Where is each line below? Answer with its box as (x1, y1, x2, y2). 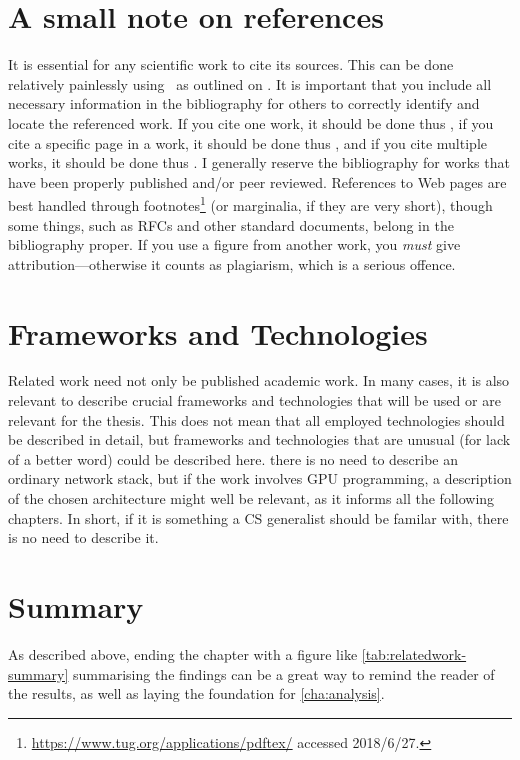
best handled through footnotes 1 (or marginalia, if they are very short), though (8, 192, 493, 215)
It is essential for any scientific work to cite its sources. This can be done (8, 54, 454, 75)
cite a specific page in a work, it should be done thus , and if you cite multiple (8, 132, 487, 153)
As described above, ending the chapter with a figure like (8, 643, 358, 664)
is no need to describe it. (8, 527, 159, 548)
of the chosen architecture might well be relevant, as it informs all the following (8, 488, 495, 508)
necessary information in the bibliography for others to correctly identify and (8, 93, 480, 114)
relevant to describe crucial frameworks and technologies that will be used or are (8, 390, 501, 411)
